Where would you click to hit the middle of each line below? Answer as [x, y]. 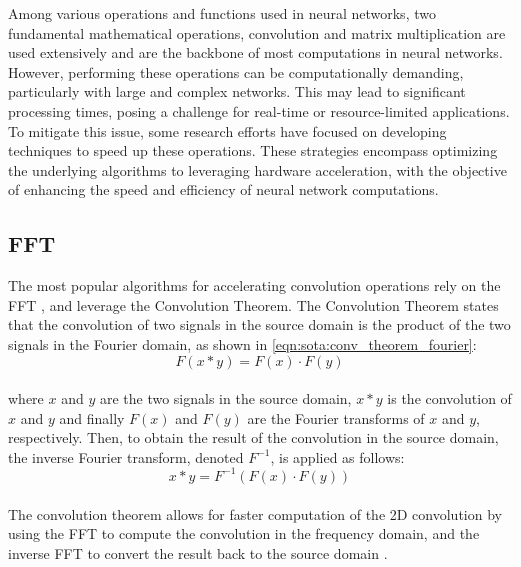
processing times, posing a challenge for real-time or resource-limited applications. [259, 110]
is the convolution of [449, 398]
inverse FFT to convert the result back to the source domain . [198, 552]
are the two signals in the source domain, [225, 398]
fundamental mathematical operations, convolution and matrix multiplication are [257, 32]
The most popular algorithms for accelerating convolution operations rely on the [254, 285]
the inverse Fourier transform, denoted [126, 456]
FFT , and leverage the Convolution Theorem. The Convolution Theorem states [253, 304]
